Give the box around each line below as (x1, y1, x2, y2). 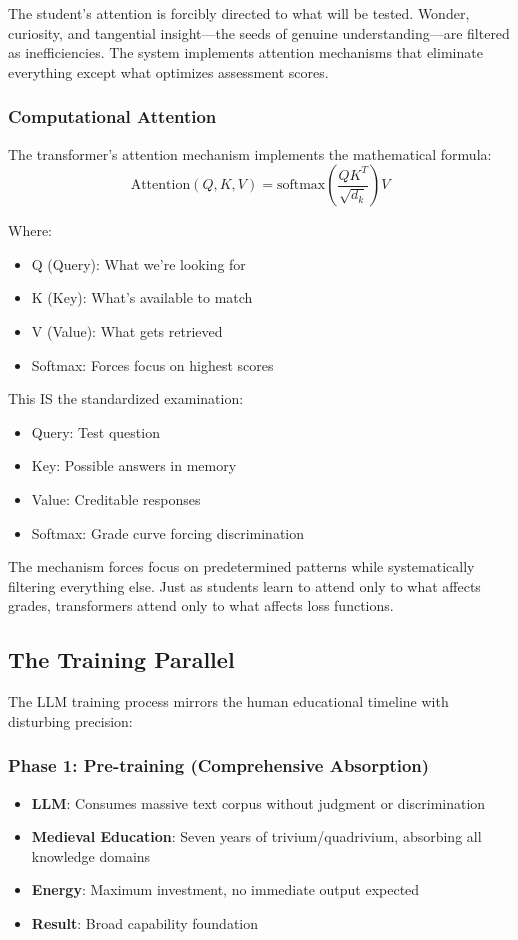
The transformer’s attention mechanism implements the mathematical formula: (8, 143, 492, 164)
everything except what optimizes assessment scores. (8, 61, 329, 82)
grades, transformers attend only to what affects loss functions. (8, 595, 394, 616)
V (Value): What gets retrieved (31, 320, 223, 341)
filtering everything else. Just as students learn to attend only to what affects (8, 575, 481, 596)
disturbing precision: (8, 710, 133, 731)
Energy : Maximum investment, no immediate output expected (31, 879, 420, 900)
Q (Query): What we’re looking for (31, 253, 246, 274)
